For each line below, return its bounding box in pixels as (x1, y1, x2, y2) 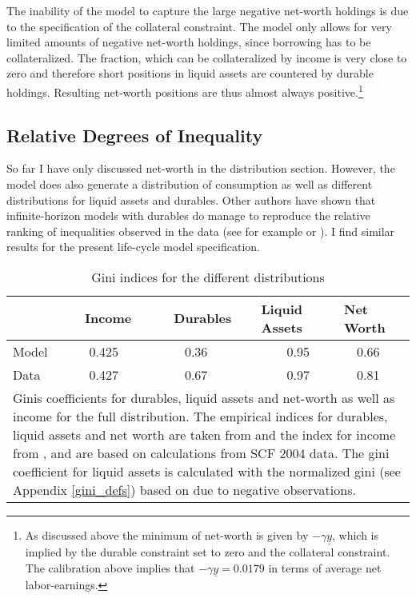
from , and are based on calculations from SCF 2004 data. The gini (13, 443, 390, 462)
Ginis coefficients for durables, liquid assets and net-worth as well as (13, 388, 395, 407)
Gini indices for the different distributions (91, 267, 325, 286)
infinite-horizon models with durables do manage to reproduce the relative (6, 207, 370, 224)
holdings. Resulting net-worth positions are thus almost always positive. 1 (6, 81, 363, 100)
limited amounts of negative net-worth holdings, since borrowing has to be (6, 34, 371, 50)
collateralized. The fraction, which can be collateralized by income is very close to (6, 49, 407, 66)
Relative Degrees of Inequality (6, 122, 263, 147)
